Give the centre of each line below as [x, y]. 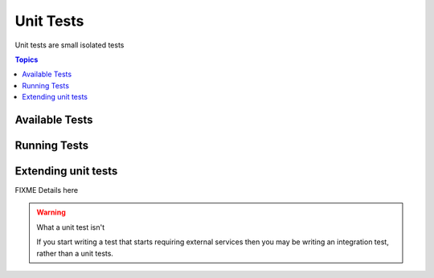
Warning [51, 212]
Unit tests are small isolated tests [70, 45]
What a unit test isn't [71, 227]
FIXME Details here [47, 190]
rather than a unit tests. [75, 253]
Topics [27, 59]
